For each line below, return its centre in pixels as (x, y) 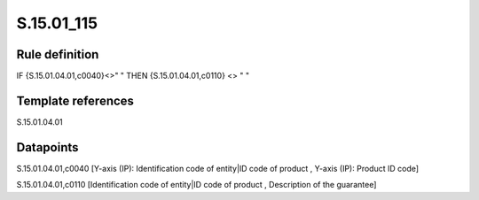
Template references (75, 100)
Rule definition (58, 54)
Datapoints (47, 147)
